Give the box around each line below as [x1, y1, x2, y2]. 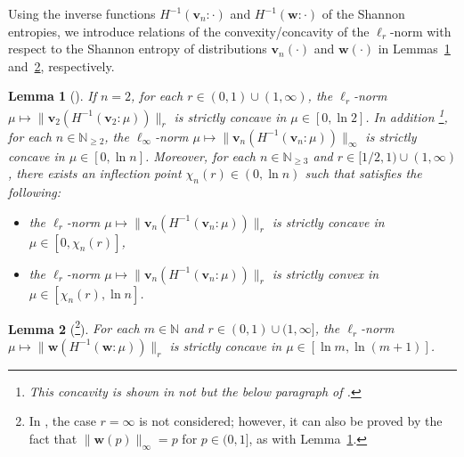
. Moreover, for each [144, 146, 256, 165]
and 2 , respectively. [8, 56, 115, 75]
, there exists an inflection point [8, 164, 182, 183]
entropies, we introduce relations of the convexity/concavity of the [8, 21, 370, 40]
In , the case [28, 412, 96, 430]
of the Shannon [322, 4, 405, 22]
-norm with [389, 21, 452, 40]
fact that [28, 429, 77, 448]
